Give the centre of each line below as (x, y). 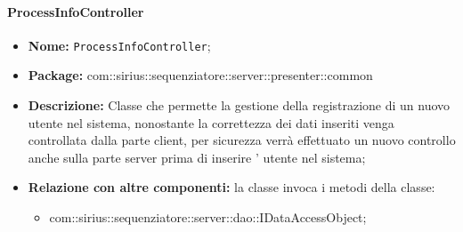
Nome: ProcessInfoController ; (119, 45)
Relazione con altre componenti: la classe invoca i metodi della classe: (231, 187)
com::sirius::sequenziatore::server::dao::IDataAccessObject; (208, 217)
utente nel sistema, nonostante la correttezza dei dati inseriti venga (211, 122)
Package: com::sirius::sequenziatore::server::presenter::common (200, 75)
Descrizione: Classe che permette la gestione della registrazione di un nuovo (239, 105)
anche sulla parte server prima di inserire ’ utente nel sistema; (197, 157)
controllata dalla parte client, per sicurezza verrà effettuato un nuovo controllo (242, 140)
